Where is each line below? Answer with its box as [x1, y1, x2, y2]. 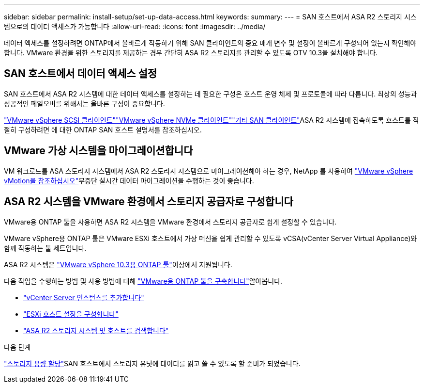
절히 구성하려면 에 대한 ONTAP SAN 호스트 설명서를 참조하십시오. [4, 125, 202, 134]
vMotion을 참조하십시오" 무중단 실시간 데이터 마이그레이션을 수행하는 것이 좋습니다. [4, 176, 254, 185]
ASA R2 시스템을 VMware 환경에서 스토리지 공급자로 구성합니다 [4, 195, 293, 208]
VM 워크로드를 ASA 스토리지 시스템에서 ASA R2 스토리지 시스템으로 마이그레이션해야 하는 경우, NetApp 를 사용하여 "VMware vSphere [4, 166, 413, 175]
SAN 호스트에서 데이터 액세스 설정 [4, 67, 157, 80]
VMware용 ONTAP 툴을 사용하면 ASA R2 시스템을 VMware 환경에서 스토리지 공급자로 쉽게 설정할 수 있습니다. [4, 217, 337, 226]
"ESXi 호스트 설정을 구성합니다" [23, 309, 119, 318]
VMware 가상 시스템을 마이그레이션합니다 [4, 145, 193, 157]
